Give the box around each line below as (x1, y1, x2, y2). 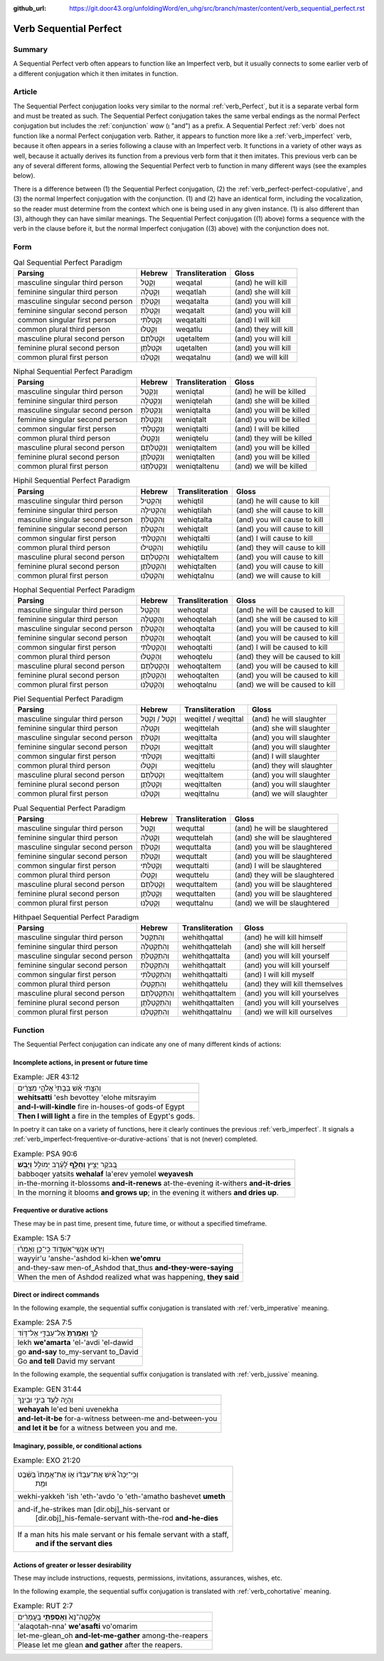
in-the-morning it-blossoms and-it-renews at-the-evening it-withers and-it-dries (17, 1178, 292, 1188)
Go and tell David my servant (17, 1356, 115, 1366)
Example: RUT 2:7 (13, 1601, 73, 1611)
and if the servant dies (35, 1539, 113, 1549)
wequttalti (175, 860, 209, 870)
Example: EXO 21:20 (13, 1455, 81, 1465)
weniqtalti (175, 424, 209, 434)
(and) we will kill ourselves (244, 1007, 333, 1017)
